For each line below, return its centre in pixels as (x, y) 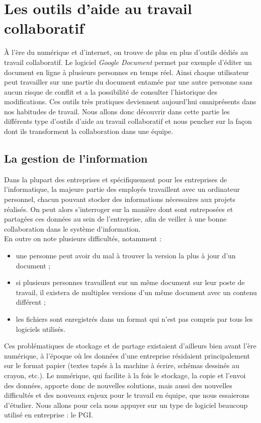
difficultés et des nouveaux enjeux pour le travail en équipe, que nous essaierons (127, 395)
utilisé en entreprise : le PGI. (49, 415)
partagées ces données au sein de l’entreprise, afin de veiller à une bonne (115, 219)
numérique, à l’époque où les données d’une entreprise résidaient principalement (127, 355)
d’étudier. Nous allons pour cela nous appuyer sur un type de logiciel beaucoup (126, 405)
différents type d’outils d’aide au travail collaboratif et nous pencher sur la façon (128, 121)
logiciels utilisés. (41, 329)
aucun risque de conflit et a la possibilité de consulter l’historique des (111, 91)
